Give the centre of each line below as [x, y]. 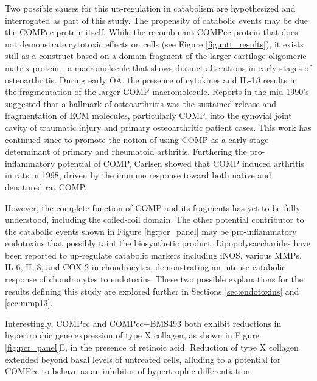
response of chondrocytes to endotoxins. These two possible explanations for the [154, 279]
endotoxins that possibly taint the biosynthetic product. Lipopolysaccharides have [158, 243]
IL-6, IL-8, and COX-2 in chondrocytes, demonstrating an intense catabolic [145, 267]
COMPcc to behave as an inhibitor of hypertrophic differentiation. [129, 371]
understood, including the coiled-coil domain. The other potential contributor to [155, 219]
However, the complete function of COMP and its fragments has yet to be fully [153, 207]
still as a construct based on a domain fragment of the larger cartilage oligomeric [156, 56]
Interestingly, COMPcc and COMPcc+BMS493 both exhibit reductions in [143, 323]
